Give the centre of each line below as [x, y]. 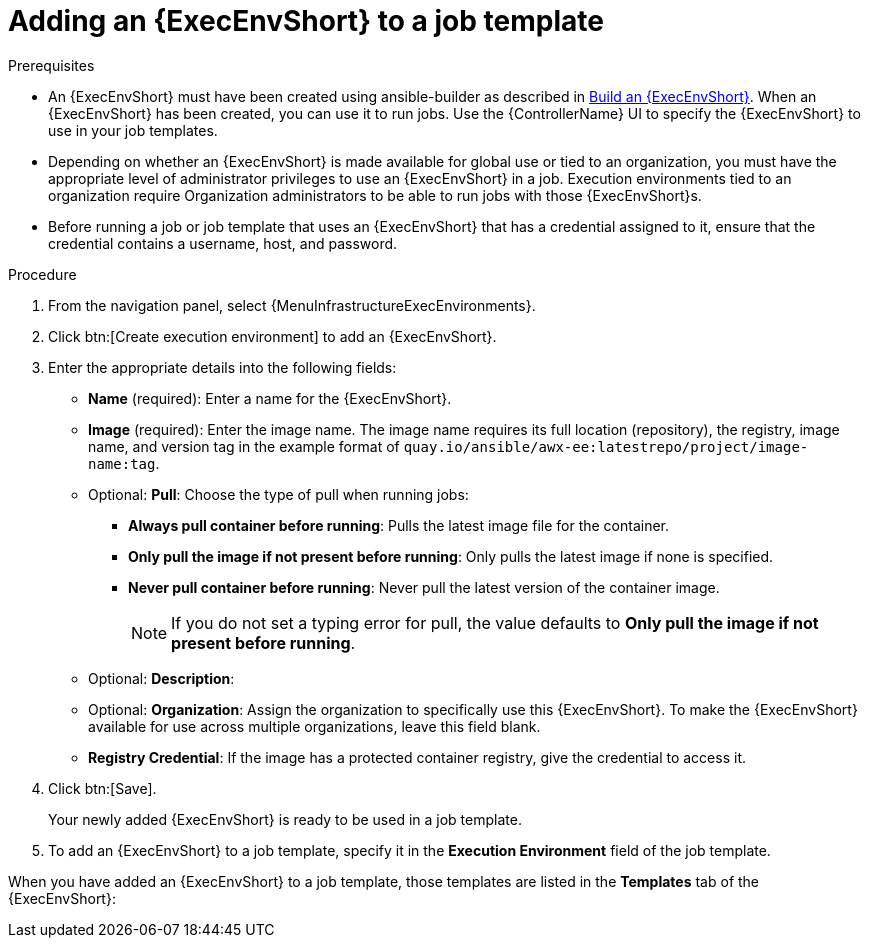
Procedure [42, 274]
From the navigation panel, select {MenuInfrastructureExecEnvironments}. [292, 305]
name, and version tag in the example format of [244, 446]
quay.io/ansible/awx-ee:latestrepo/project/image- [606, 446]
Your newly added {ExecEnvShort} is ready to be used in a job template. [285, 819]
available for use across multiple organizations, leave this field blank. [314, 726]
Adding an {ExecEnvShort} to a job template [306, 21]
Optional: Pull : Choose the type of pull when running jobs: [278, 494]
